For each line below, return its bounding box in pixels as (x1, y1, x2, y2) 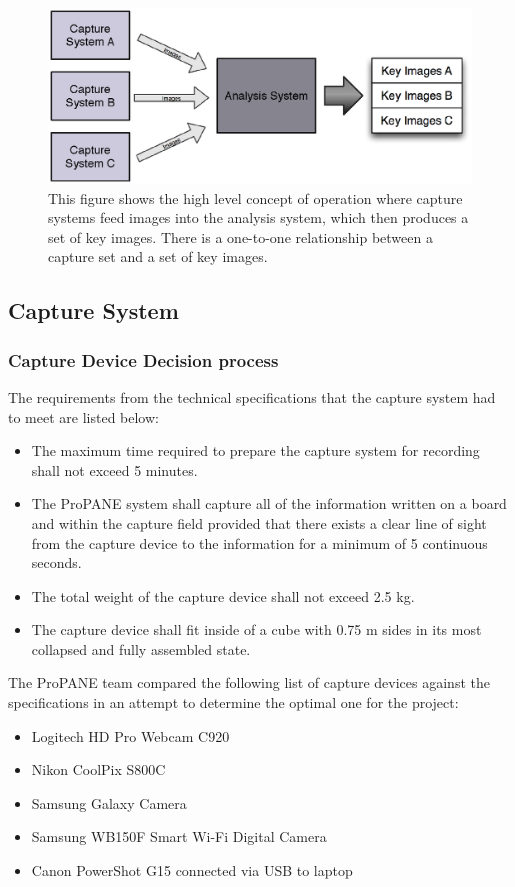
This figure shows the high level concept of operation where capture (48, 187, 463, 208)
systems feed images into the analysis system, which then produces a (48, 207, 469, 228)
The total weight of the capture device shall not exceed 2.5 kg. (31, 585, 415, 606)
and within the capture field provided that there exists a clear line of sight (31, 512, 487, 533)
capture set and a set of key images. (48, 246, 268, 267)
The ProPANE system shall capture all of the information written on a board (31, 493, 507, 514)
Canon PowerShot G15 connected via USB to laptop (31, 860, 353, 881)
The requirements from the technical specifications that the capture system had (8, 386, 496, 407)
